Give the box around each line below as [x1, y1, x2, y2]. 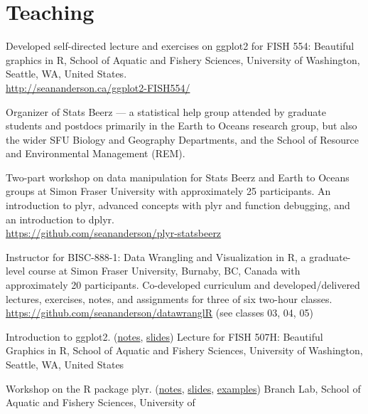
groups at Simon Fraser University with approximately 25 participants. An [6, 184, 331, 198]
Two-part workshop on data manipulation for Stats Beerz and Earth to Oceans [6, 169, 350, 184]
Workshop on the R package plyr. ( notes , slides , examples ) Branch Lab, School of [6, 381, 361, 396]
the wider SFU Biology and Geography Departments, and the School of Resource [6, 132, 359, 147]
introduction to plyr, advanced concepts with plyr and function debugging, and [6, 198, 350, 213]
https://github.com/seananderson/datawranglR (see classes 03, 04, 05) [6, 305, 313, 320]
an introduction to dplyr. [6, 211, 114, 226]
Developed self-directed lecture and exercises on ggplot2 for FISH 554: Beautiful [6, 38, 355, 53]
